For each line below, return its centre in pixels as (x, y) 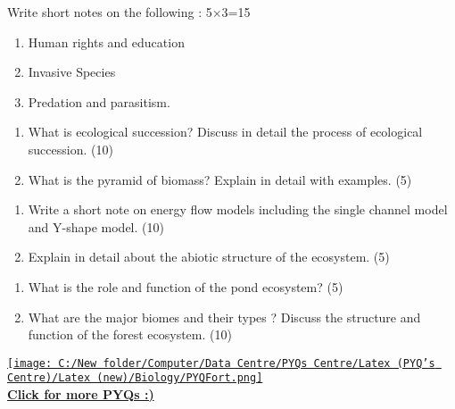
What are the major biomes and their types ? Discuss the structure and (224, 317)
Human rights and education (106, 42)
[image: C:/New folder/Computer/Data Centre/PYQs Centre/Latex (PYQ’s (221, 363)
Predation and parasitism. (99, 101)
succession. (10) (70, 149)
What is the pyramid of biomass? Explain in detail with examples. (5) (220, 179)
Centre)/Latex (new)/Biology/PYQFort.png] (135, 378)
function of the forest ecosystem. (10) (130, 334)
